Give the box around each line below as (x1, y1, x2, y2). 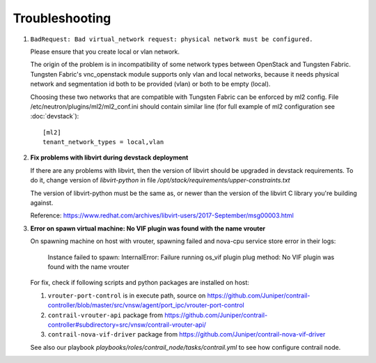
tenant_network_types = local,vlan (42, 138, 164, 146)
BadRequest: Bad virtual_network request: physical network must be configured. (30, 35, 313, 43)
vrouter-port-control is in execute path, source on (47, 291, 206, 300)
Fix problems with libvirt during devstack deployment (30, 153, 189, 162)
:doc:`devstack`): (30, 112, 79, 121)
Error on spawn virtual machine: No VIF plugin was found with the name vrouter (30, 224, 266, 233)
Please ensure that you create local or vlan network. (30, 47, 180, 56)
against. (30, 199, 54, 207)
